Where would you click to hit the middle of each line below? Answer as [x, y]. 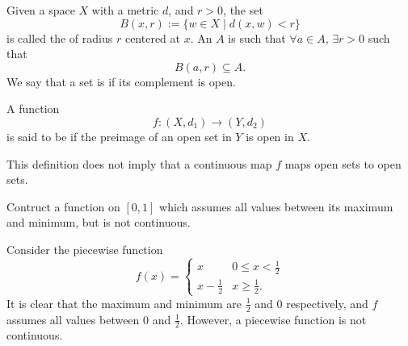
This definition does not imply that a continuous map [139, 163]
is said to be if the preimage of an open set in [119, 136]
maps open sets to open [343, 163]
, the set [243, 10]
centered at [152, 38]
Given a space [41, 10]
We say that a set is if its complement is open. [121, 81]
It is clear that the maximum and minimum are [124, 303]
